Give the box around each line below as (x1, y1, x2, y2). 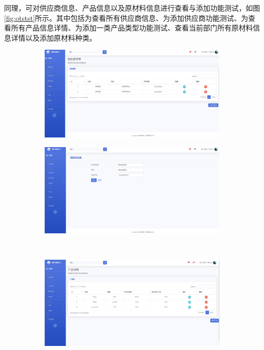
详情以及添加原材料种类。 (11, 32, 96, 43)
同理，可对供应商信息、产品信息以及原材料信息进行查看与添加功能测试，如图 (4, 3, 260, 13)
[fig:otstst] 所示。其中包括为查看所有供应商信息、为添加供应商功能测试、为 (4, 12, 248, 23)
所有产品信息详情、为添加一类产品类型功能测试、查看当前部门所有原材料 (11, 22, 253, 33)
